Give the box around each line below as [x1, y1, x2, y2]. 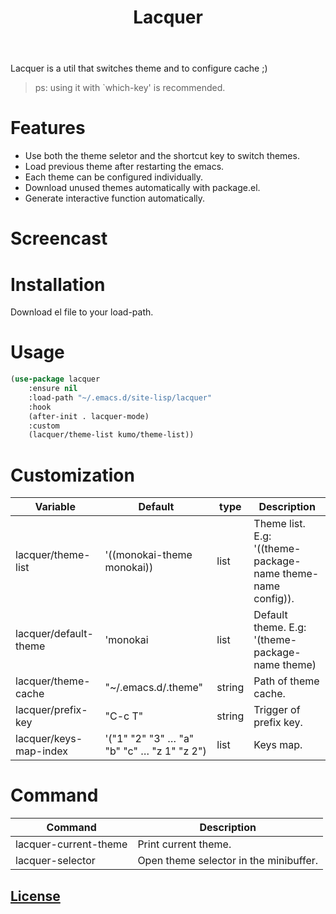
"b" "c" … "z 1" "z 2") [104, 744, 207, 758]
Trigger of [253, 703, 301, 717]
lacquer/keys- [15, 732, 83, 746]
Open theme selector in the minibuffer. [137, 854, 319, 868]
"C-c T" [104, 709, 144, 723]
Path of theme [253, 674, 320, 688]
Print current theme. [137, 837, 232, 851]
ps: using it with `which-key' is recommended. [34, 82, 226, 94]
